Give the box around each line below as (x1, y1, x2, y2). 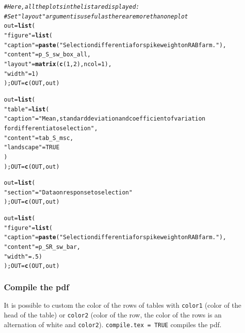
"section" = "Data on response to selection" (4, 189, 132, 196)
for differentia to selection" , (4, 124, 98, 132)
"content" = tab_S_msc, (4, 134, 74, 141)
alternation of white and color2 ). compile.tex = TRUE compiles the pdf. (4, 319, 222, 329)
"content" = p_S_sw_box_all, (4, 51, 91, 58)
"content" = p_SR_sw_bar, (4, 244, 81, 251)
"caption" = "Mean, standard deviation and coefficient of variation (4, 115, 206, 123)
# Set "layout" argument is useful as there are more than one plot (4, 13, 188, 20)
